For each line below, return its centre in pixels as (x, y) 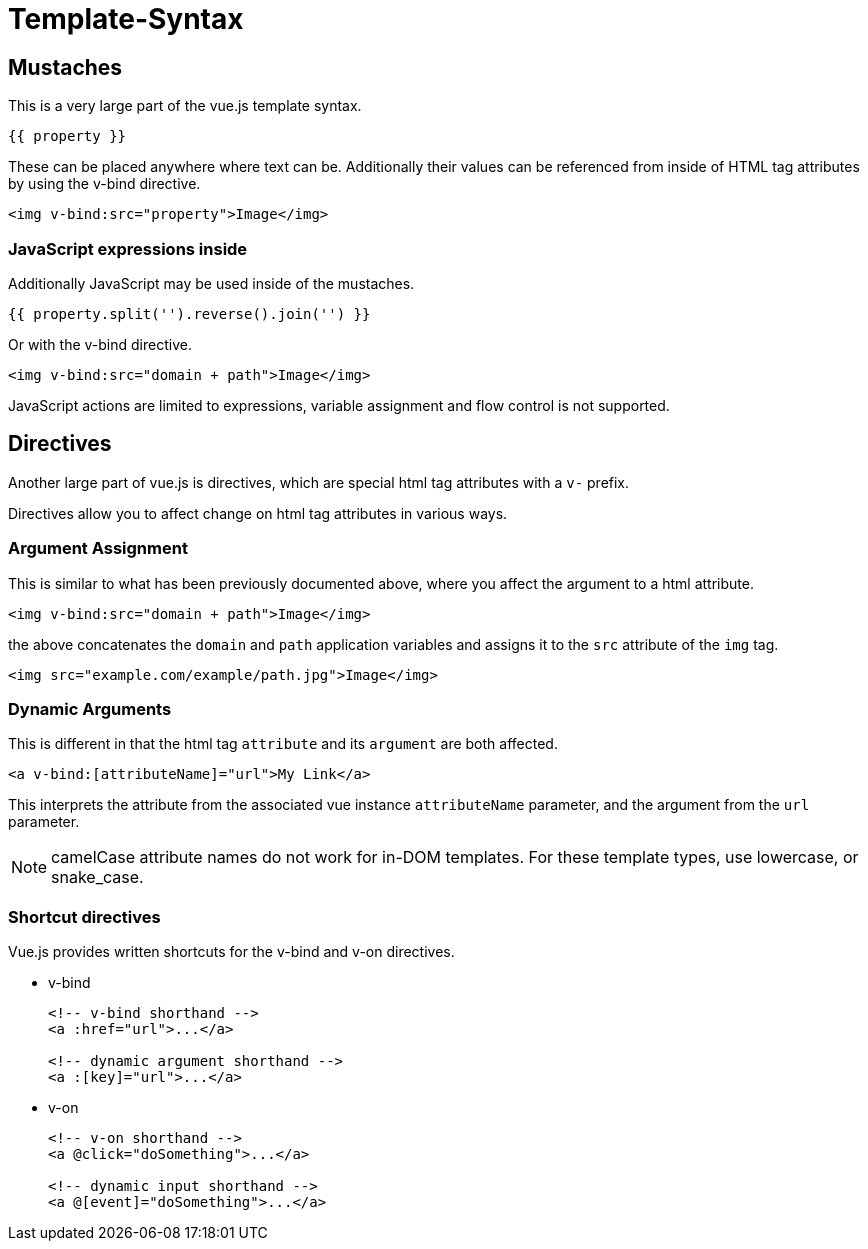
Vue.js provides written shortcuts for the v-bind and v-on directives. (231, 952)
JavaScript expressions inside (128, 248)
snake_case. (97, 877)
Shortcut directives (84, 916)
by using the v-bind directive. (104, 184)
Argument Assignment (98, 548)
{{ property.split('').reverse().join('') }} (189, 313)
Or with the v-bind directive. (100, 344)
